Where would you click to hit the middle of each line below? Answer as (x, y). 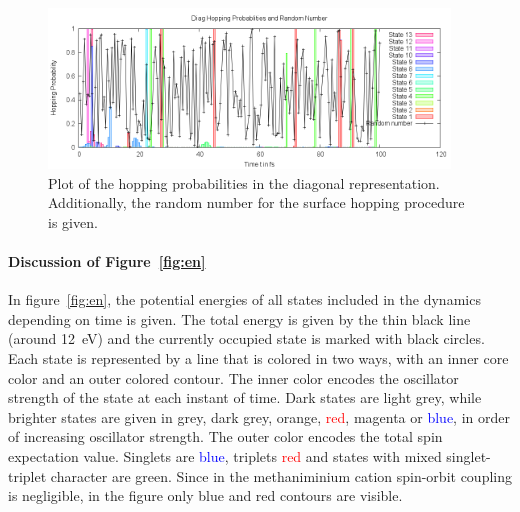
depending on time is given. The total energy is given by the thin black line (239, 318)
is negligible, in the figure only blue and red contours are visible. (205, 495)
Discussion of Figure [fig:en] (107, 261)
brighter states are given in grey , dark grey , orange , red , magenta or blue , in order (259, 416)
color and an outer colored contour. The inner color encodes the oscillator (233, 377)
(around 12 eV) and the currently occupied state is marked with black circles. (246, 338)
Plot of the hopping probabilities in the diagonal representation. (244, 182)
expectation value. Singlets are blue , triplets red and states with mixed (225, 456)
